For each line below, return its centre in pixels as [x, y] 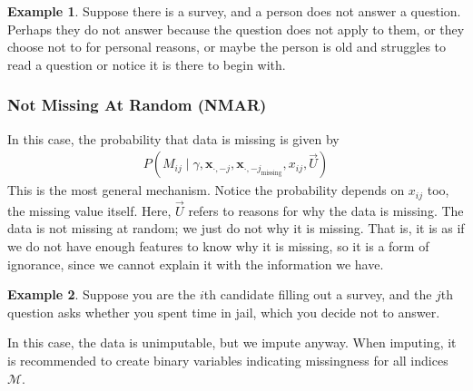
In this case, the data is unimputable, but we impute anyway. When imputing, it [232, 342]
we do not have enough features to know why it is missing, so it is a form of [218, 246]
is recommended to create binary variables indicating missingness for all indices [228, 361]
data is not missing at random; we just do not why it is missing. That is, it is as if [236, 228]
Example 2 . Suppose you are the [102, 294]
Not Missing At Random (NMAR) [137, 105]
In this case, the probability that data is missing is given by [173, 138]
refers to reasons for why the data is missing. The [326, 210]
